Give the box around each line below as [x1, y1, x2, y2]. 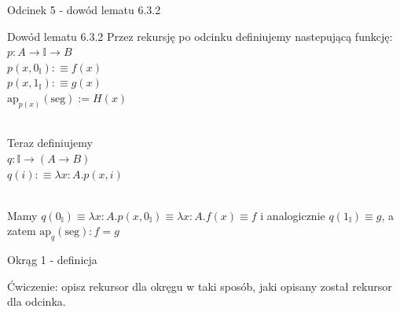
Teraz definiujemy [7, 134, 93, 151]
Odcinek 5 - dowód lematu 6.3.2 [7, 2, 161, 17]
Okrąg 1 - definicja [7, 251, 97, 268]
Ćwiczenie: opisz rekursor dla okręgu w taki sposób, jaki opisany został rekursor [7, 277, 392, 294]
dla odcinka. [7, 293, 66, 310]
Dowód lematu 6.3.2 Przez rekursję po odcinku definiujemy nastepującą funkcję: [7, 28, 393, 44]
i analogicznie [260, 207, 325, 223]
